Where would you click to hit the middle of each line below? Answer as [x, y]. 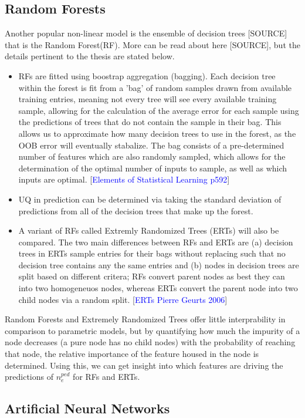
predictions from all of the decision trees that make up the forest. [136, 210]
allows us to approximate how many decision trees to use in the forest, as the [157, 133]
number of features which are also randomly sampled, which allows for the [152, 156]
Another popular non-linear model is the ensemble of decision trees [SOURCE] [146, 33]
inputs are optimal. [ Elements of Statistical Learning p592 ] [124, 179]
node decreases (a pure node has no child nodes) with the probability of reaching [150, 342]
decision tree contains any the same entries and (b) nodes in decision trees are [159, 264]
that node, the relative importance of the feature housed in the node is [132, 354]
